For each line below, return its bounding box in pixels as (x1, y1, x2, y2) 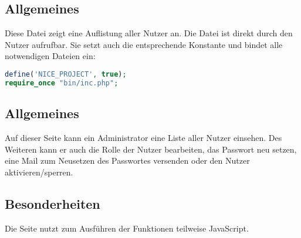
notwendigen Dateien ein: (5, 50, 96, 62)
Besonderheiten (5, 194, 100, 212)
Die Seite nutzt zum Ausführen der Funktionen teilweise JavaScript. (5, 222, 249, 234)
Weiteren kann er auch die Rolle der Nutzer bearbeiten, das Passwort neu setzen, (5, 143, 297, 155)
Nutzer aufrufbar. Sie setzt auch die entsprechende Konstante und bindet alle (5, 38, 283, 50)
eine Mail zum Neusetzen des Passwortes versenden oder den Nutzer (5, 154, 250, 167)
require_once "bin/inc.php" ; (5, 78, 119, 87)
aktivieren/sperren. (5, 165, 73, 178)
